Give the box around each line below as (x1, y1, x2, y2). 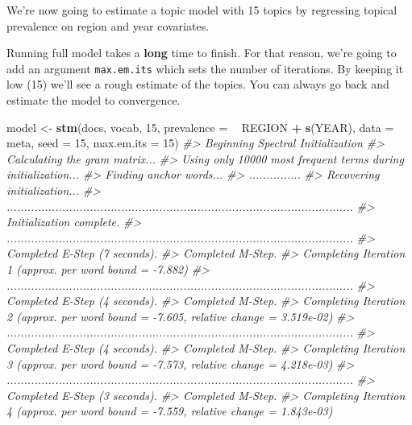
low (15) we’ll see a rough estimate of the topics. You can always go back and (6, 76, 389, 93)
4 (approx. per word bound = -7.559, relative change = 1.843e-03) (6, 402, 333, 419)
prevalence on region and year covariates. (6, 17, 210, 34)
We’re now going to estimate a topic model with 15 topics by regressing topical (6, 2, 397, 18)
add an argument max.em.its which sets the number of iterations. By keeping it (6, 60, 404, 76)
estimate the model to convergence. (6, 92, 181, 109)
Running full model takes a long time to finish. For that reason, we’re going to (6, 44, 397, 61)
